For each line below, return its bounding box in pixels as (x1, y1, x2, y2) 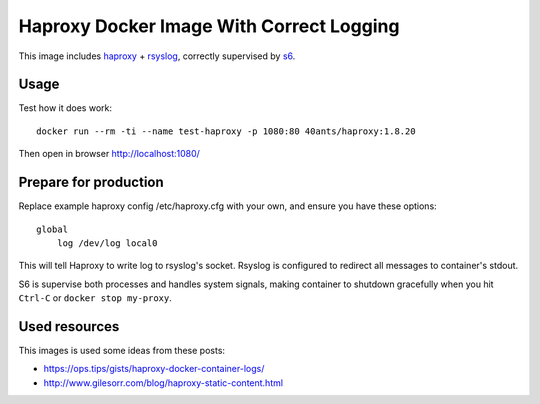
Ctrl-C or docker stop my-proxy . (18, 292, 172, 304)
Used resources (18, 318, 120, 335)
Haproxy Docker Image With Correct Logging (18, 15, 400, 37)
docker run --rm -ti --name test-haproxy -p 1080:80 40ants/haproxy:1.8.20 (36, 125, 416, 137)
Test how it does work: (18, 102, 112, 114)
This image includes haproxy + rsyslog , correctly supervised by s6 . (18, 50, 296, 62)
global (36, 223, 69, 235)
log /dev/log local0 (56, 237, 158, 249)
